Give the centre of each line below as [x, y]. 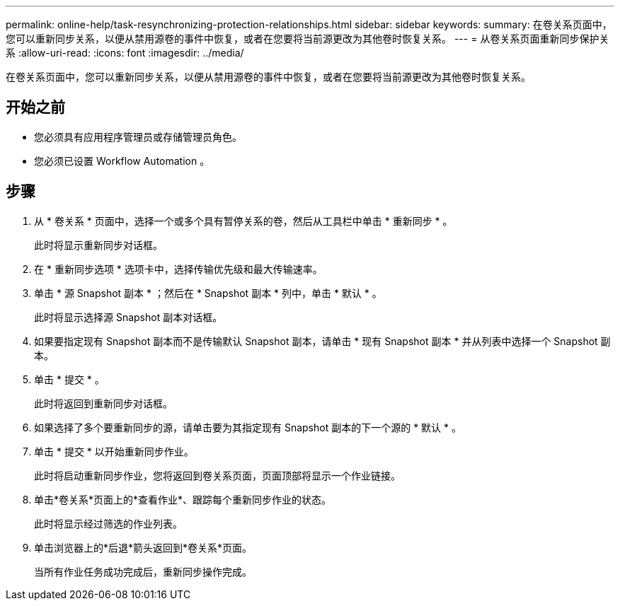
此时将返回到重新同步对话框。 [103, 403]
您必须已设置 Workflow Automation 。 [122, 161]
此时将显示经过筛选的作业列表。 [108, 523]
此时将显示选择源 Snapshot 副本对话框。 [128, 317]
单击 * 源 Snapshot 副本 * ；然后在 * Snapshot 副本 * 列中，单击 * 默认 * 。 [208, 293]
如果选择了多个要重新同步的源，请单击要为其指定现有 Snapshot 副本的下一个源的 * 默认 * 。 [248, 427]
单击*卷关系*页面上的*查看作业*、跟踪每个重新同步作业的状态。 [183, 499]
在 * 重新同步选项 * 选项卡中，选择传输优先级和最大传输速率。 [178, 269]
